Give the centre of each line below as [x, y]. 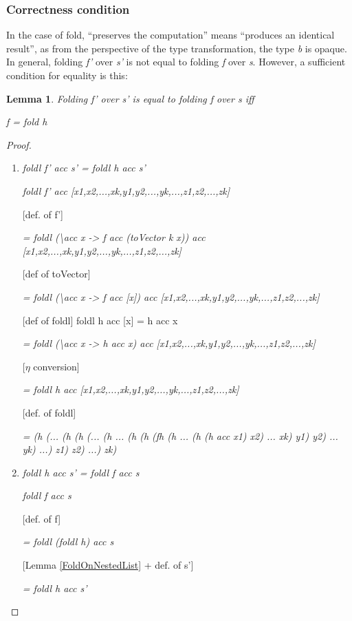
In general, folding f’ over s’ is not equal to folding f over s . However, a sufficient [176, 62]
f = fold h [27, 122]
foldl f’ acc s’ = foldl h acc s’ [84, 168]
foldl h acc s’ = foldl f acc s [81, 472]
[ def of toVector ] [56, 274]
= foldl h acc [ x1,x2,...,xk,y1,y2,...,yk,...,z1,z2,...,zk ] [131, 389]
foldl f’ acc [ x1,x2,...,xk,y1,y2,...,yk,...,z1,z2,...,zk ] [126, 190]
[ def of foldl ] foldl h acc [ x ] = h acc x [100, 320]
